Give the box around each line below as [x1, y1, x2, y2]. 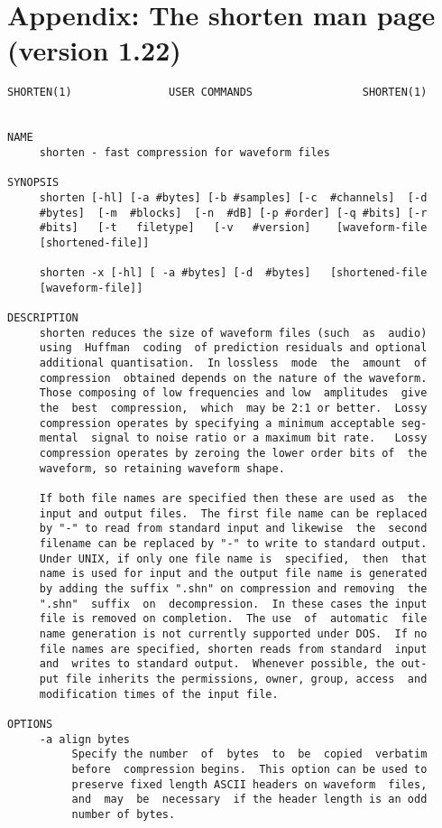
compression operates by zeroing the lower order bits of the [39, 447, 428, 461]
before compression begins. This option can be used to [71, 762, 428, 776]
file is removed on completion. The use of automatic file [39, 612, 428, 626]
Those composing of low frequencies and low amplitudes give [39, 386, 428, 400]
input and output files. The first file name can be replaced [39, 507, 428, 520]
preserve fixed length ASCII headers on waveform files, [71, 777, 428, 791]
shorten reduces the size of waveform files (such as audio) [39, 326, 428, 340]
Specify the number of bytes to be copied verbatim [71, 748, 428, 761]
